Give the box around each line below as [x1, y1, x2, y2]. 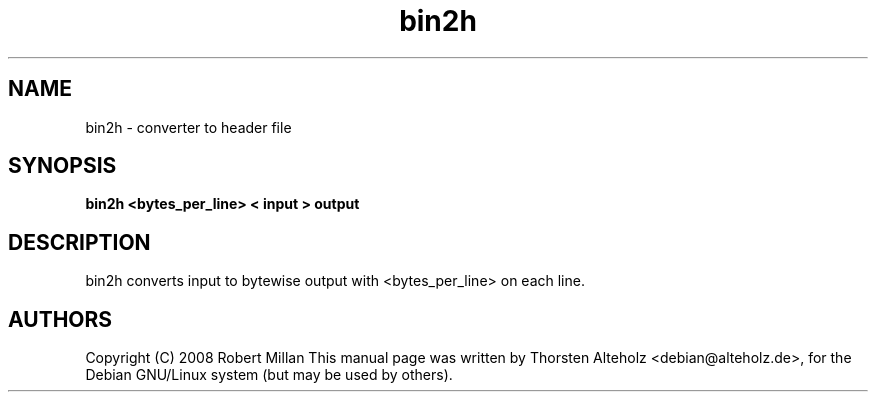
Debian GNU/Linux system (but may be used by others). [85, 366, 453, 384]
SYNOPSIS [8, 153, 117, 179]
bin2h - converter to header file [85, 118, 292, 136]
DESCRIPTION [8, 229, 151, 255]
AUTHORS [8, 306, 113, 332]
